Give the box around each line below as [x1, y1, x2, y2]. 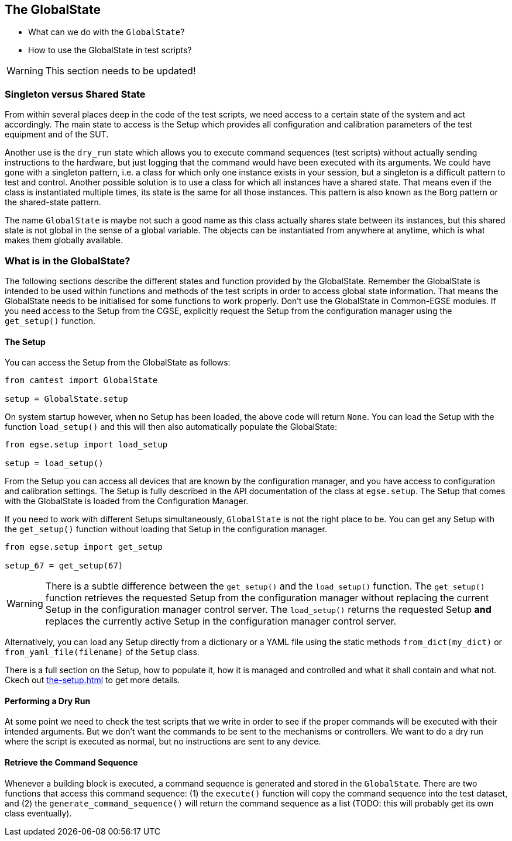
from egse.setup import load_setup [5, 440, 168, 450]
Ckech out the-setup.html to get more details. [5, 675, 180, 685]
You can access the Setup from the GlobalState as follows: [5, 357, 231, 368]
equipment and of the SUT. [5, 129, 109, 140]
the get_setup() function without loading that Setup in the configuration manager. [5, 524, 327, 535]
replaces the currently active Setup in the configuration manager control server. [45, 615, 397, 628]
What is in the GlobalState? [5, 254, 130, 267]
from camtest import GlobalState [5, 375, 158, 385]
